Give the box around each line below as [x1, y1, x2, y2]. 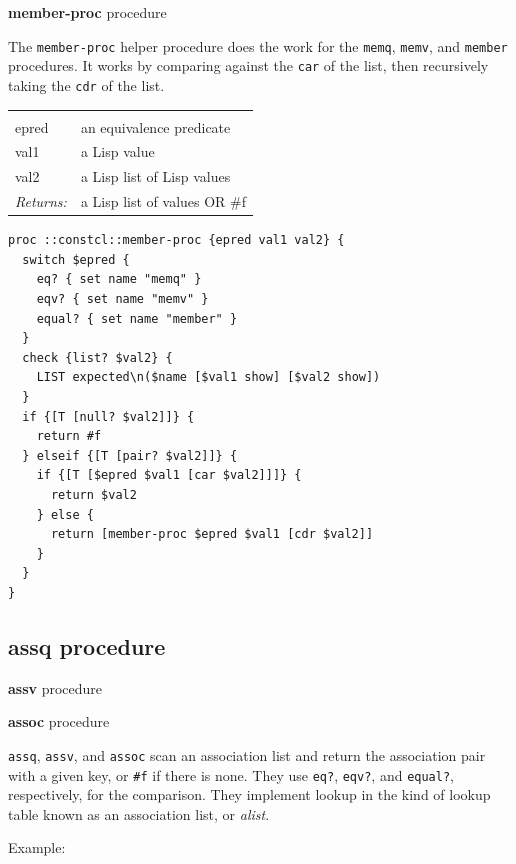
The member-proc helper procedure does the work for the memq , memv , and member [8, 35, 508, 56]
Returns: [15, 191, 67, 212]
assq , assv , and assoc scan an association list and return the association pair [8, 744, 486, 765]
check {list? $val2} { [22, 350, 173, 365]
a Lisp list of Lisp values [80, 166, 231, 187]
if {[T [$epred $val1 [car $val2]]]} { [36, 468, 302, 483]
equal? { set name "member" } [36, 311, 238, 326]
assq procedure [8, 630, 166, 661]
